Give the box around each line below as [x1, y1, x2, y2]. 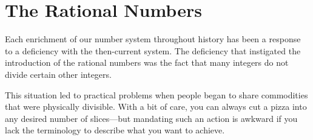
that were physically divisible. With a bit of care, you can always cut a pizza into [5, 100, 307, 113]
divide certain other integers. [5, 68, 112, 80]
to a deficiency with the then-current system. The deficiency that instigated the [5, 44, 301, 57]
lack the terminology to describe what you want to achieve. [5, 124, 225, 136]
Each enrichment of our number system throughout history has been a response [5, 33, 301, 45]
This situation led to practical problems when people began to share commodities [5, 88, 308, 101]
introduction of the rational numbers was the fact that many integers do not [5, 56, 289, 69]
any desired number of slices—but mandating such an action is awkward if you [5, 112, 298, 124]
